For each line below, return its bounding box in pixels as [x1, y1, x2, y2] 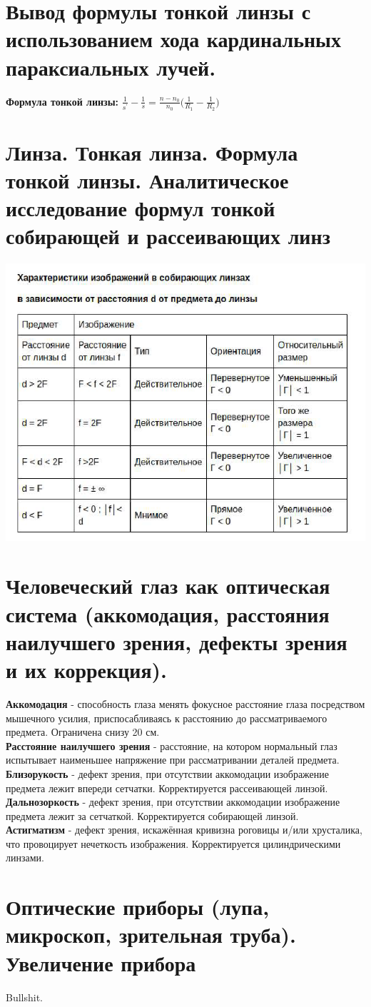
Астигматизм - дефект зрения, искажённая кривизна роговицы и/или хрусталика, [6, 822, 362, 837]
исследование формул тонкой [6, 193, 275, 223]
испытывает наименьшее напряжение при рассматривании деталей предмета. [6, 752, 340, 767]
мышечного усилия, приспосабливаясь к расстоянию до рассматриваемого [6, 710, 327, 725]
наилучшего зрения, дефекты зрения [6, 627, 347, 656]
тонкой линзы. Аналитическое [6, 166, 289, 195]
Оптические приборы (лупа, [6, 892, 270, 921]
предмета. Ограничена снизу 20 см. [6, 724, 160, 739]
